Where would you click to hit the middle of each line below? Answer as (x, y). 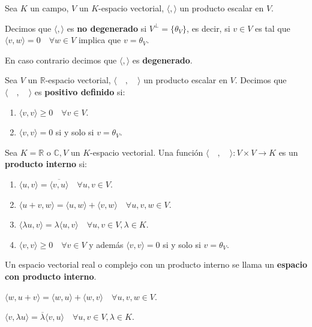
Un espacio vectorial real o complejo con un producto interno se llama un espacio (156, 264)
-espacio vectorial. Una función (147, 152)
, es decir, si (208, 28)
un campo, (49, 8)
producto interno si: (46, 164)
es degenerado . (162, 60)
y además (106, 244)
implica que (100, 40)
